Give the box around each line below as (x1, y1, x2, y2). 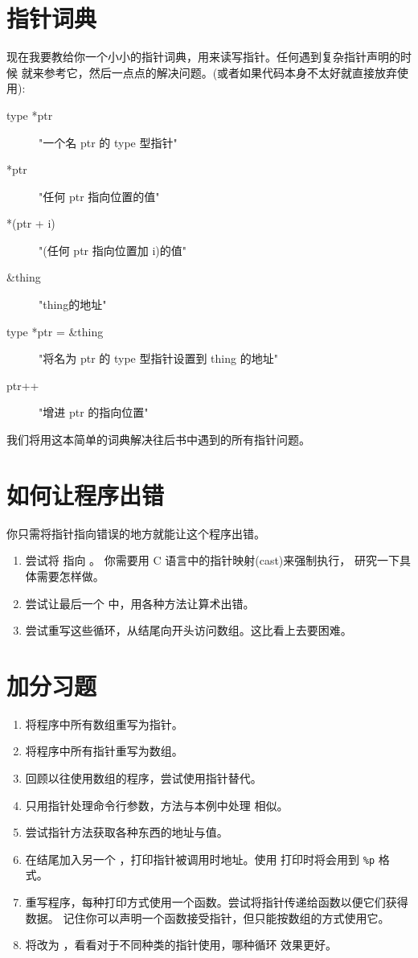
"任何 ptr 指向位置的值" (39, 187, 160, 204)
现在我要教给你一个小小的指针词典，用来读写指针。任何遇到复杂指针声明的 (6, 48, 400, 65)
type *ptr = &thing (6, 323, 104, 339)
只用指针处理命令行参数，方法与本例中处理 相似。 (25, 796, 289, 813)
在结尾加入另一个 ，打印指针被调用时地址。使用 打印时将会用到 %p (25, 850, 375, 867)
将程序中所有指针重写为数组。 (25, 742, 183, 759)
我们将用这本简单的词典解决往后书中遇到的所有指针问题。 (6, 431, 310, 448)
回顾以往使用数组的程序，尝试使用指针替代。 (25, 770, 262, 787)
